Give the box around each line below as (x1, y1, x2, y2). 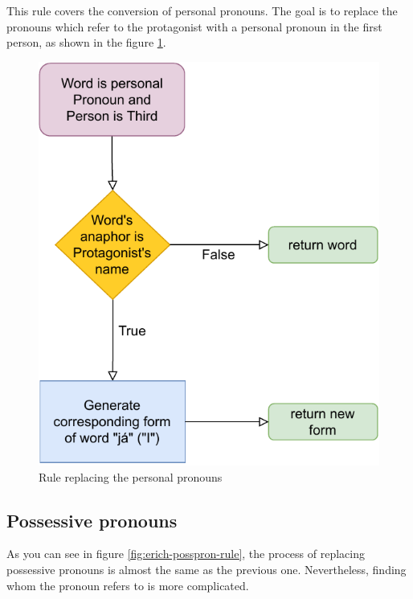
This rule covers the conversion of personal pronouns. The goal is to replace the (6, 2, 398, 18)
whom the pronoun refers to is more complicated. (6, 576, 249, 593)
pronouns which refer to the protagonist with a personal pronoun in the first (6, 18, 382, 35)
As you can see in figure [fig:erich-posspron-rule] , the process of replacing (6, 545, 365, 562)
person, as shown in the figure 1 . (6, 34, 166, 51)
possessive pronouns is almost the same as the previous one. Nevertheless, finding (6, 561, 407, 578)
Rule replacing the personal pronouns (39, 468, 223, 485)
